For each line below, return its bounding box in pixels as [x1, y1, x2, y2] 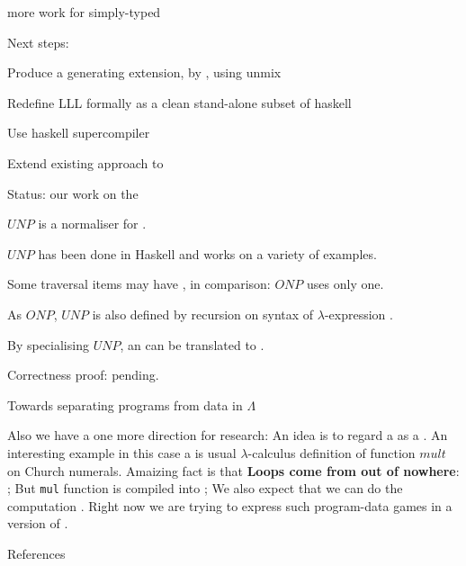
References [7, 544, 66, 562]
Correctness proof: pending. [7, 365, 159, 384]
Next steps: [7, 32, 69, 51]
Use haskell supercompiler [7, 123, 150, 142]
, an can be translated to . [120, 335, 264, 354]
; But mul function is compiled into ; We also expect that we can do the [7, 479, 403, 498]
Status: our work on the [7, 184, 139, 202]
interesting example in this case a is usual [7, 443, 237, 462]
